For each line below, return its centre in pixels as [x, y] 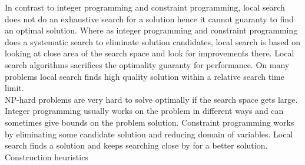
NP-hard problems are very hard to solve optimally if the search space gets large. [151, 99]
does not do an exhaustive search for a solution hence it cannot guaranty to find [149, 18]
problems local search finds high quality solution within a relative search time [145, 76]
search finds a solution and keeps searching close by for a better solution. [136, 145]
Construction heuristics [47, 156]
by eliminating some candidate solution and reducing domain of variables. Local [149, 134]
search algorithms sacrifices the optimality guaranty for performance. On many [147, 64]
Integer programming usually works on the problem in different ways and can [144, 111]
